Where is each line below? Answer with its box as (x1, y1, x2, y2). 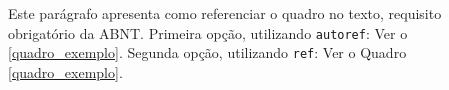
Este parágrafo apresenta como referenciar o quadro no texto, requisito (8, 3, 442, 23)
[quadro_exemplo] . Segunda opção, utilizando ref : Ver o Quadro (8, 42, 407, 63)
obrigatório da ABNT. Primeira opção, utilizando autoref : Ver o (8, 22, 408, 43)
